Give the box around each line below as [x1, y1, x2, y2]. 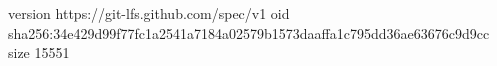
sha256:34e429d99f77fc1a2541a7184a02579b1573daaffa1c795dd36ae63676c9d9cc [8, 22, 490, 43]
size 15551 [8, 42, 70, 63]
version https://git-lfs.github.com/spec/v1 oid [8, 3, 290, 23]
